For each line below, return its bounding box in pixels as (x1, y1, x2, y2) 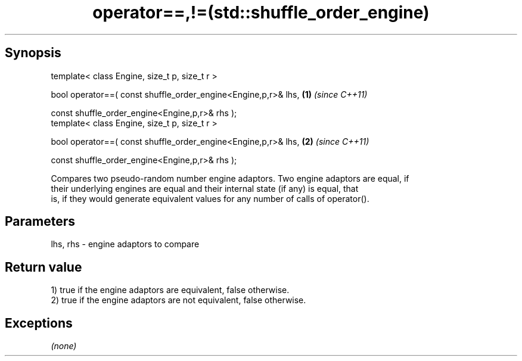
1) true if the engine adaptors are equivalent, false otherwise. (51, 285, 290, 295)
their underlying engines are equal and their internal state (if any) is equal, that (51, 183, 359, 194)
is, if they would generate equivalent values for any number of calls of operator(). (51, 193, 369, 204)
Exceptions (5, 315, 73, 331)
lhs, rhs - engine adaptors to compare (51, 239, 200, 250)
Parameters (5, 214, 75, 229)
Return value (5, 259, 82, 275)
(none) (51, 341, 77, 351)
